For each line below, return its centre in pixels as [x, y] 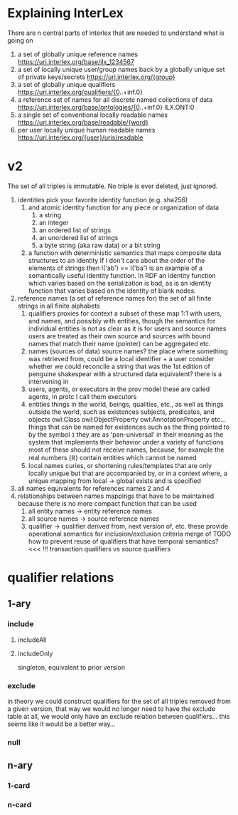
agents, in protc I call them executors [82, 396]
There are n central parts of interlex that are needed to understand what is [116, 33]
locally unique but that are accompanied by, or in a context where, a [128, 473]
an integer [54, 222]
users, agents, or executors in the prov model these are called [119, 389]
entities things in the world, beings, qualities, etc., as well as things [126, 404]
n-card [20, 805]
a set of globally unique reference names [78, 54]
